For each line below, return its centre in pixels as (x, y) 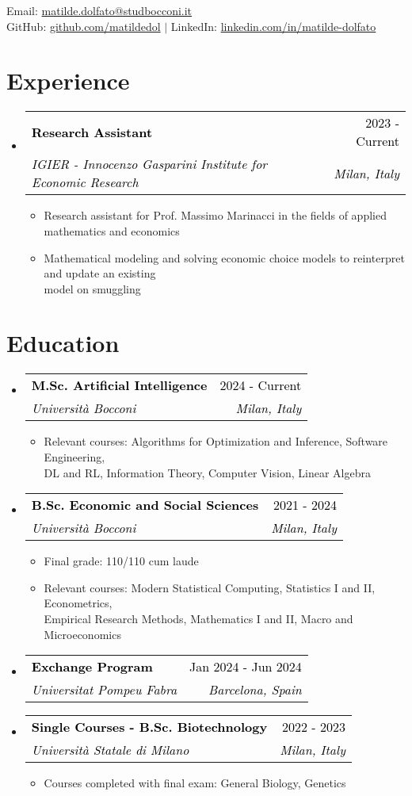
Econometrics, (78, 603)
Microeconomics (82, 634)
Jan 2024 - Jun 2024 (246, 667)
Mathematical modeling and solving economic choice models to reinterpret (224, 257)
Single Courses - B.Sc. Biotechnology (149, 727)
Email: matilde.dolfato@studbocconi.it (99, 10)
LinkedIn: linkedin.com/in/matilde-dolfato (273, 26)
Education (63, 343)
